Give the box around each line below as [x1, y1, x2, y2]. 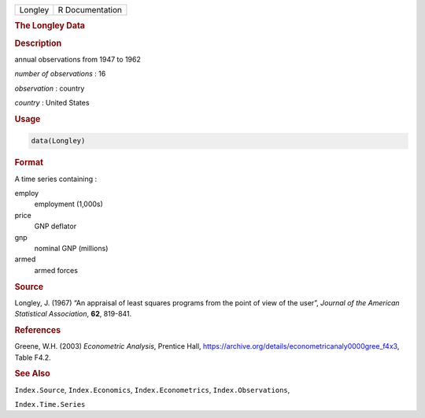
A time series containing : [14, 174, 98, 183]
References [14, 324, 61, 335]
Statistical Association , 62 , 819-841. [14, 309, 132, 319]
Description [14, 38, 62, 49]
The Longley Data [14, 20, 86, 31]
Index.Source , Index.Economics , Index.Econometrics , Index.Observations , [14, 385, 290, 394]
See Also [14, 368, 50, 379]
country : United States [14, 98, 90, 108]
